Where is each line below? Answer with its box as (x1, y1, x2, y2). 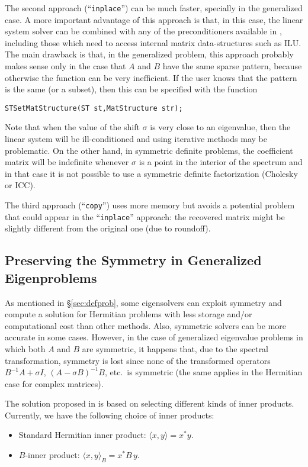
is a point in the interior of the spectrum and (139, 156, 303, 168)
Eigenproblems (5, 268, 97, 286)
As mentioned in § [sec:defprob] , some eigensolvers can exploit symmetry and (5, 296, 282, 308)
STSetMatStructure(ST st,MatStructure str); (5, 104, 183, 112)
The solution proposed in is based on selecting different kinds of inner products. (5, 397, 294, 410)
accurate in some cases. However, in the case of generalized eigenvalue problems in (5, 331, 303, 343)
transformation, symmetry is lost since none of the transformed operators (5, 354, 271, 366)
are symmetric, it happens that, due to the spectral (82, 342, 269, 355)
